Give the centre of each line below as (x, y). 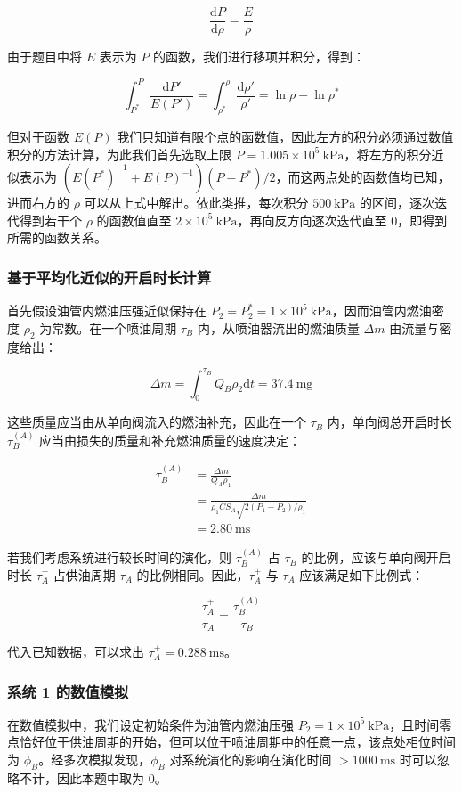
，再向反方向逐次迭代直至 (312, 220)
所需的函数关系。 (57, 237)
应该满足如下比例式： (362, 574)
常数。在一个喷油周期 (114, 327)
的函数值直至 (134, 220)
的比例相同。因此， (193, 574)
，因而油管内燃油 (381, 311)
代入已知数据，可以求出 (76, 652)
